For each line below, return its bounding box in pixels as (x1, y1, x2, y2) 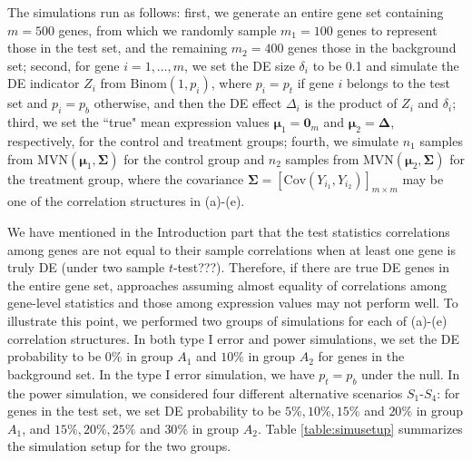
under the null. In (361, 364, 460, 383)
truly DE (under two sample (7, 258, 165, 277)
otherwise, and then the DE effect (93, 93, 282, 113)
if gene (297, 74, 334, 93)
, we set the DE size (184, 55, 295, 74)
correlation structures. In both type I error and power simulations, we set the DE (7, 329, 460, 348)
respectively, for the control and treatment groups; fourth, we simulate (7, 131, 398, 150)
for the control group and (123, 149, 265, 168)
